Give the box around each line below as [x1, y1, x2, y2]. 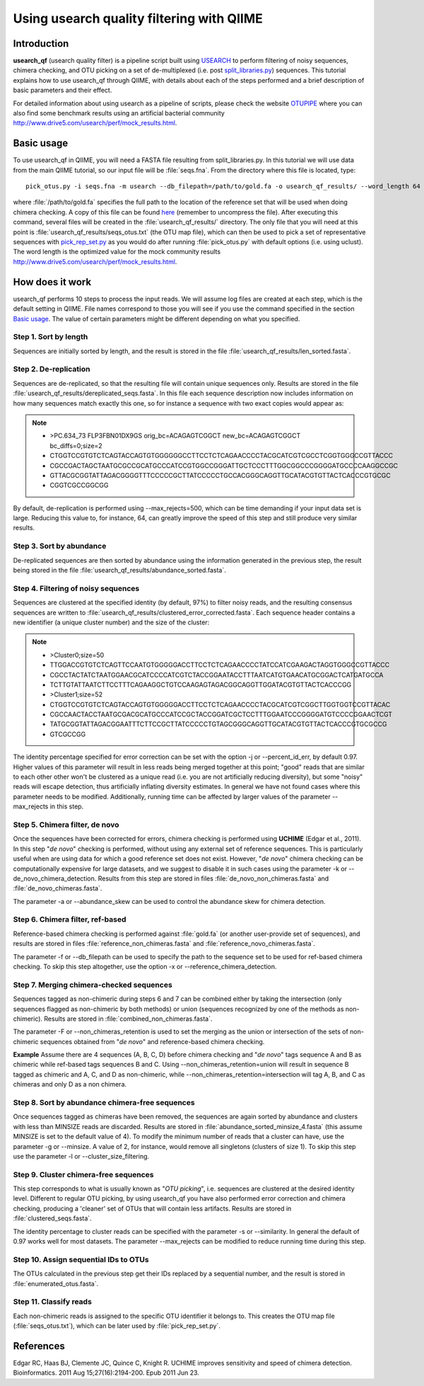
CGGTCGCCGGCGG [49, 481, 109, 490]
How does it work [13, 276, 92, 288]
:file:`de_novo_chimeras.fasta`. [13, 884, 102, 893]
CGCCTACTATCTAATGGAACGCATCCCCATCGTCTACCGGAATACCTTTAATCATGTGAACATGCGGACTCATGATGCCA [49, 670, 384, 679]
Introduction [13, 38, 69, 50]
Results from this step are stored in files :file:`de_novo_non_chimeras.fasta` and [98, 874, 329, 883]
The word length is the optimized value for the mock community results [13, 248, 221, 256]
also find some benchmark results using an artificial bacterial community [13, 109, 225, 118]
